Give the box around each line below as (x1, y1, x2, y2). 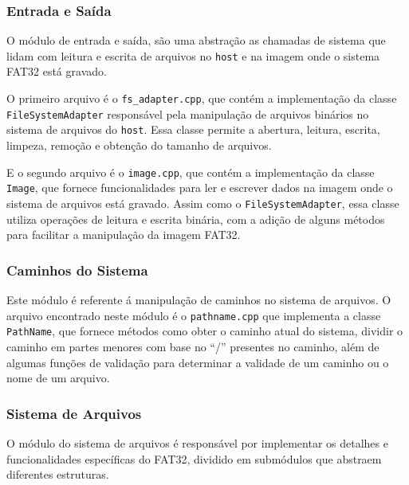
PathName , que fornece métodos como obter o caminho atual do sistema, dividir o (6, 323, 403, 339)
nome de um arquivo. (6, 370, 110, 386)
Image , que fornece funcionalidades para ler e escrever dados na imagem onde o (6, 179, 393, 196)
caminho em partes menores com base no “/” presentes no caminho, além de (6, 338, 380, 354)
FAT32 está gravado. (6, 63, 107, 80)
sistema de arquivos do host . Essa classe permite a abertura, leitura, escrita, (6, 121, 380, 138)
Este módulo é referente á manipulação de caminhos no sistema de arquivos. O (6, 291, 391, 307)
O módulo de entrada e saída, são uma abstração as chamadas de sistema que (6, 32, 386, 49)
